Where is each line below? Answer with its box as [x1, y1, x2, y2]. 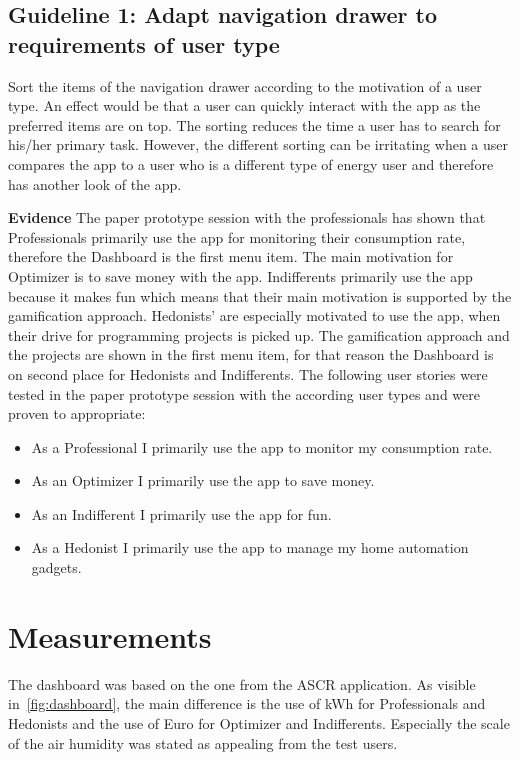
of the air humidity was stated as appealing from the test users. [8, 732, 398, 753]
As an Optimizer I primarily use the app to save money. [31, 470, 375, 491]
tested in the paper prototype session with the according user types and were [8, 383, 480, 404]
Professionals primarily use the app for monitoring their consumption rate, [8, 226, 466, 247]
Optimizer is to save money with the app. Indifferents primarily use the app [8, 265, 473, 286]
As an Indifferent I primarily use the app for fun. [31, 503, 332, 524]
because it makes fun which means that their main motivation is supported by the [8, 285, 512, 306]
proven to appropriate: [8, 403, 146, 424]
